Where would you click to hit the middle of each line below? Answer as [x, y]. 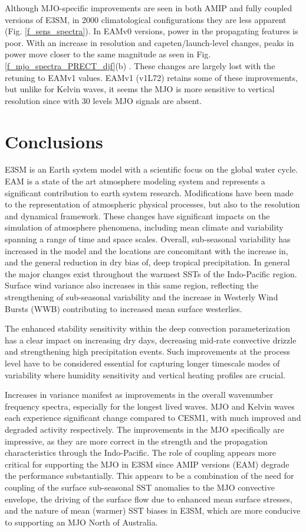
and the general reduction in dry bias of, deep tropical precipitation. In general [147, 262]
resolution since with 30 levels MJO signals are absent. [103, 100]
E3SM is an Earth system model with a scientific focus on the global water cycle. [152, 169]
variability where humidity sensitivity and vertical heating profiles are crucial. [145, 374]
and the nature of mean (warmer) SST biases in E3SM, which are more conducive [153, 510]
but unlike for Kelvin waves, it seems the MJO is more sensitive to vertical [140, 89]
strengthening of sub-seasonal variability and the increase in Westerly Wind [142, 297]
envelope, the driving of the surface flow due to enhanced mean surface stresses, [149, 499]
